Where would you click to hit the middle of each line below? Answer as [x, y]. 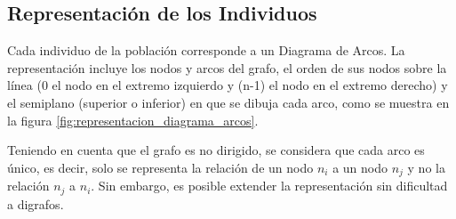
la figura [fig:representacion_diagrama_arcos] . [133, 120]
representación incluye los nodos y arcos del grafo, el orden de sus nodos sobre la [227, 67]
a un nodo [360, 167]
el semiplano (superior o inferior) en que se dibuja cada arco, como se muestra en [228, 102]
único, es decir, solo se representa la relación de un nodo [160, 167]
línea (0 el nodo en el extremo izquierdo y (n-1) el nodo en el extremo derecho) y [228, 85]
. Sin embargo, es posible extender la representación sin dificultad [269, 186]
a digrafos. [36, 203]
